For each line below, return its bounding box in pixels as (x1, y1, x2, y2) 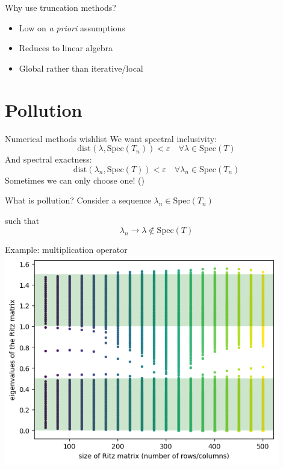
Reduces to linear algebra (19, 42, 113, 54)
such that (5, 214, 40, 226)
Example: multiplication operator (5, 243, 128, 256)
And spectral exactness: (5, 153, 92, 166)
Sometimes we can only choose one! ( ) (5, 173, 145, 186)
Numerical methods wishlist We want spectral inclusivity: (5, 132, 217, 144)
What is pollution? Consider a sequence (5, 194, 151, 207)
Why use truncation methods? (5, 1, 116, 13)
